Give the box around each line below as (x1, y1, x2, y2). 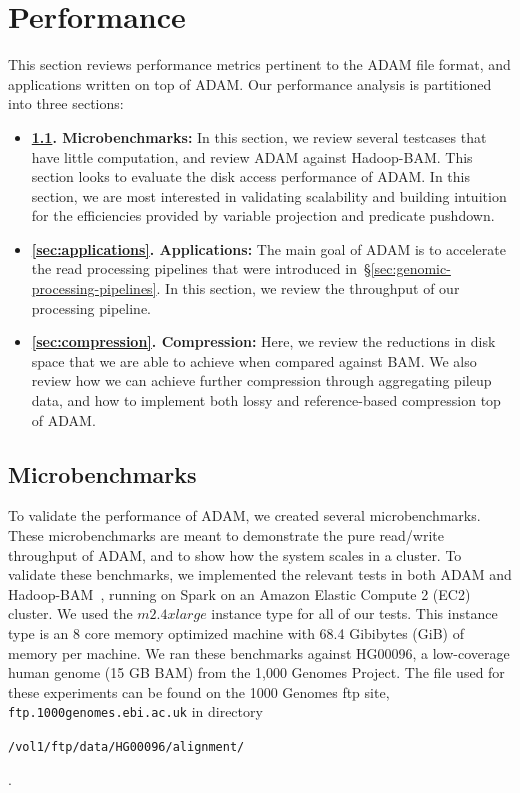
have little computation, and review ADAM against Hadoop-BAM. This (31, 146, 473, 167)
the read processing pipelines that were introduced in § (31, 258, 371, 279)
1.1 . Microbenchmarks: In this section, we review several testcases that (31, 126, 487, 147)
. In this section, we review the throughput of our (156, 278, 460, 299)
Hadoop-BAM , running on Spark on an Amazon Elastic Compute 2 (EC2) (8, 583, 471, 604)
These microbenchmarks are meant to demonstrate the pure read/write (8, 525, 445, 546)
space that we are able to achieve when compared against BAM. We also (31, 350, 477, 371)
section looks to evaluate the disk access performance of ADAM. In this (31, 166, 470, 187)
